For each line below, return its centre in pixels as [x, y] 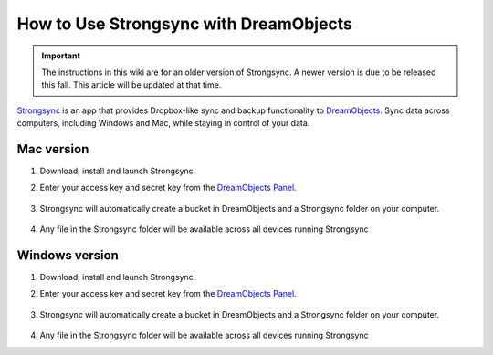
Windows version [68, 255]
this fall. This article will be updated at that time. [131, 85]
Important [61, 56]
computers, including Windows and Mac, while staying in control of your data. [163, 123]
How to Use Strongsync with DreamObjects [185, 24]
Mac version [53, 149]
